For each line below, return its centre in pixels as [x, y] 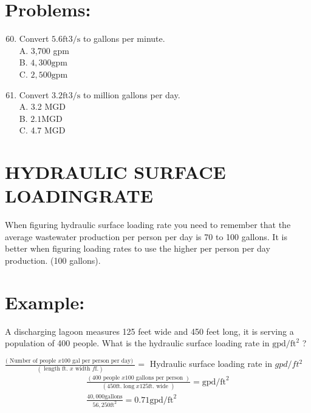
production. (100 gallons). [53, 260]
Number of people [33, 361]
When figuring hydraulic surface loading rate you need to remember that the [148, 225]
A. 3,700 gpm [44, 50]
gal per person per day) [103, 361]
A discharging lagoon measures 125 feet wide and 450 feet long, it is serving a [149, 331]
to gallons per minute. [124, 39]
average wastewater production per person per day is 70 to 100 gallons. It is [146, 236]
